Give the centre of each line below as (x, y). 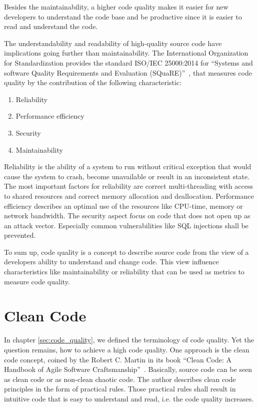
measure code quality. (37, 281)
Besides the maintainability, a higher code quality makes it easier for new (116, 7)
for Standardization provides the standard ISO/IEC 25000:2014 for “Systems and (128, 62)
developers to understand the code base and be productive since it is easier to (123, 16)
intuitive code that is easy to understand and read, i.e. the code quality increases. (129, 398)
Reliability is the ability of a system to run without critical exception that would (128, 166)
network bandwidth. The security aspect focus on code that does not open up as (127, 216)
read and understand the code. (51, 26)
